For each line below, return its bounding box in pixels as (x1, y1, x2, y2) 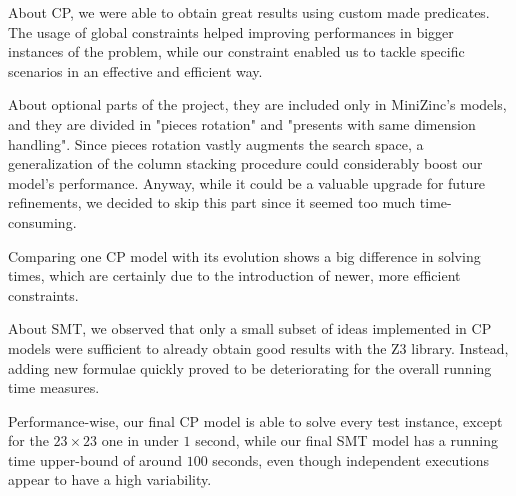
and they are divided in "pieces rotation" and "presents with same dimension (8, 113, 476, 134)
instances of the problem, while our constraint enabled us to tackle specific (8, 41, 465, 62)
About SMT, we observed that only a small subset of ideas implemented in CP (8, 318, 492, 339)
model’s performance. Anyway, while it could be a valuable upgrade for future (8, 172, 486, 193)
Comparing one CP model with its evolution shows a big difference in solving (8, 245, 481, 266)
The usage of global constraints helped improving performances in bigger (8, 21, 454, 42)
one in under (101, 430, 179, 451)
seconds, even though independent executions (212, 449, 490, 470)
